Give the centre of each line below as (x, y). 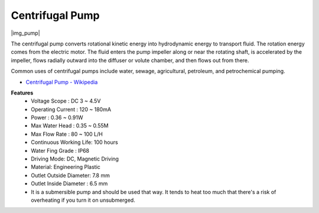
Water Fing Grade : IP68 (60, 150)
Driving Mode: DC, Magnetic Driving (75, 159)
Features (22, 93)
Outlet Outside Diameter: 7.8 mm (71, 175)
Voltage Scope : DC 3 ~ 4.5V (66, 101)
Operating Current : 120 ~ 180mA (71, 109)
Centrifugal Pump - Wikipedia (62, 82)
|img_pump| (26, 33)
